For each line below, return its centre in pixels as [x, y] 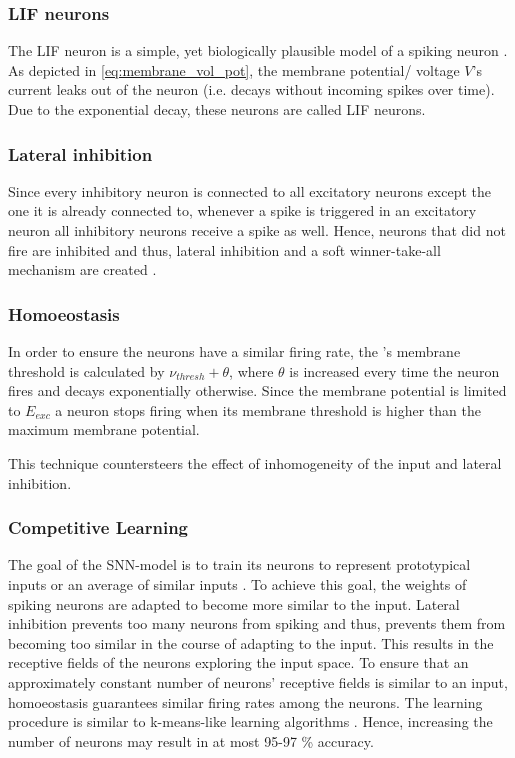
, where [251, 370]
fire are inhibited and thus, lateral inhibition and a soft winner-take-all [224, 249]
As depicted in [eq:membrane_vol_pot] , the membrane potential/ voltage [234, 69]
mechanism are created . [82, 269]
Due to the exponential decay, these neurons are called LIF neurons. [217, 109]
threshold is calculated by [86, 370]
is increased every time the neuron [394, 370]
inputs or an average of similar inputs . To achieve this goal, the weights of [237, 583]
